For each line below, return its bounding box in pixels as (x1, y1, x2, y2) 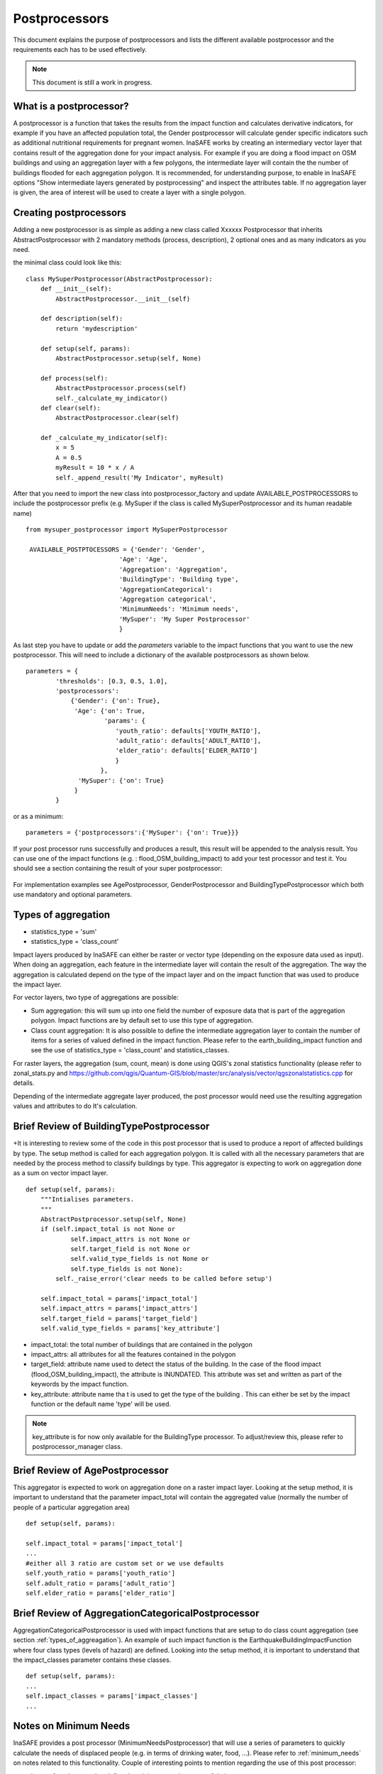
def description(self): (40, 314, 123, 323)
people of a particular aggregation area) (13, 1503, 131, 1511)
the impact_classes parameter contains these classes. (13, 1655, 172, 1664)
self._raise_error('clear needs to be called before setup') (55, 1274, 273, 1283)
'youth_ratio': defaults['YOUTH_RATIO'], (115, 727, 262, 734)
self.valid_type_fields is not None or (70, 1255, 209, 1263)
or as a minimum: (13, 812, 64, 820)
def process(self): (40, 374, 109, 382)
